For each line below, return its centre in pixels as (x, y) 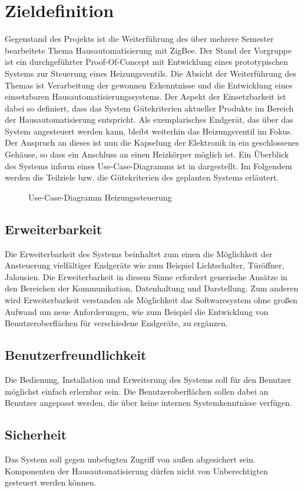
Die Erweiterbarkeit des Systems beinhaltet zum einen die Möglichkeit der (139, 253)
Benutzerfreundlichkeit (76, 355)
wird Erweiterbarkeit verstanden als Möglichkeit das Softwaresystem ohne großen (151, 300)
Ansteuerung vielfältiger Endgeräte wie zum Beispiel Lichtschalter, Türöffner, (145, 265)
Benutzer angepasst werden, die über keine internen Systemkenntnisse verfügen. (148, 403)
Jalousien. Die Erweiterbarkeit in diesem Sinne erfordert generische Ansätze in (146, 276)
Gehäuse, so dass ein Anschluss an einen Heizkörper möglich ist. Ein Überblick (147, 154)
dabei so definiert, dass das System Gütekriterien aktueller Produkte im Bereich (149, 108)
